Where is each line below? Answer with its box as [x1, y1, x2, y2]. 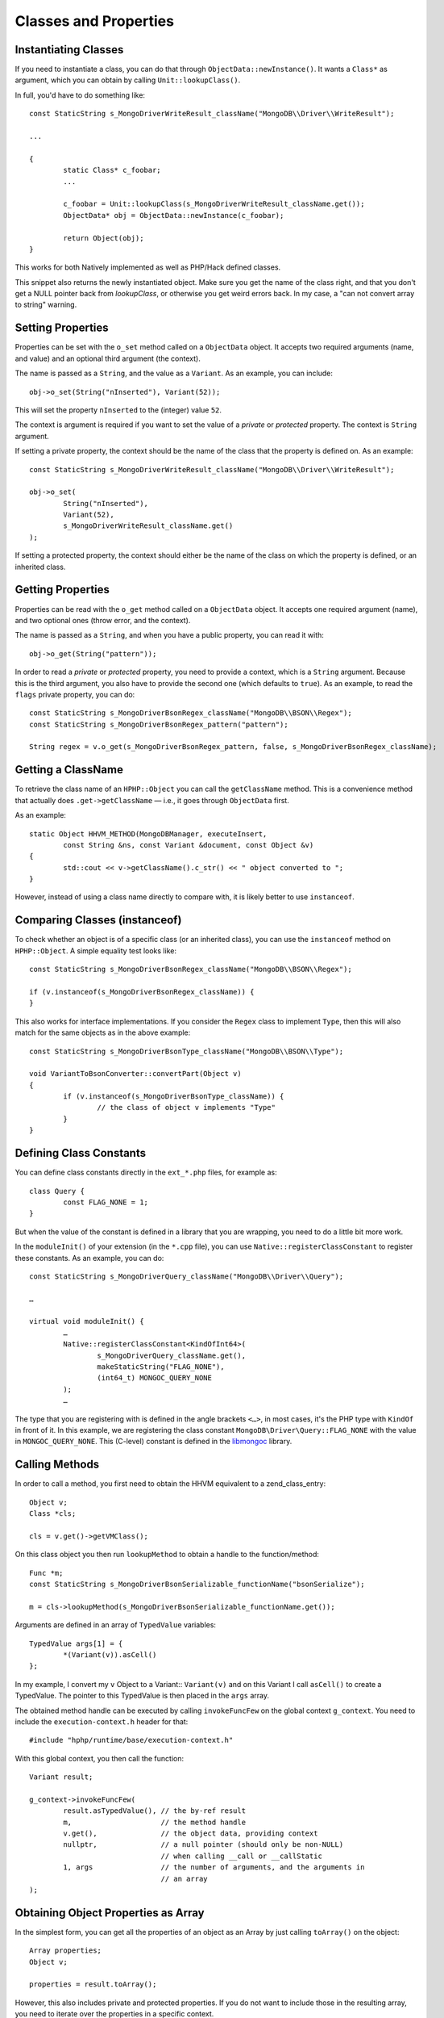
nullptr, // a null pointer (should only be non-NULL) [63, 1840, 344, 1849]
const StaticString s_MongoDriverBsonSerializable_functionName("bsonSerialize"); [29, 1580, 365, 1589]
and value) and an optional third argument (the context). [15, 354, 201, 363]
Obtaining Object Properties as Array [15, 1906, 205, 1920]
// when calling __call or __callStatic [160, 1851, 322, 1861]
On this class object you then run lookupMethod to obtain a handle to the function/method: [15, 1550, 320, 1560]
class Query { [29, 1187, 85, 1195]
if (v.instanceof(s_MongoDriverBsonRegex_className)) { [29, 987, 255, 996]
